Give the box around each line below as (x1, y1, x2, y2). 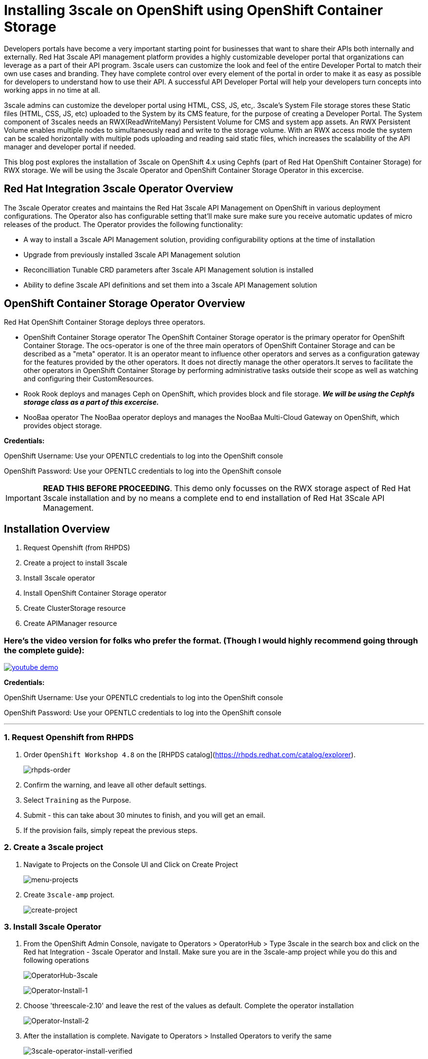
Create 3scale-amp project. (23, 890, 115, 899)
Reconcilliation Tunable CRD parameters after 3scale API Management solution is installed (23, 265, 314, 274)
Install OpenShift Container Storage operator (23, 589, 167, 598)
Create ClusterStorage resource (23, 604, 126, 613)
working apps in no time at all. (4, 85, 100, 94)
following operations (23, 956, 89, 965)
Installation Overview (4, 522, 110, 535)
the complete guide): (4, 645, 85, 655)
